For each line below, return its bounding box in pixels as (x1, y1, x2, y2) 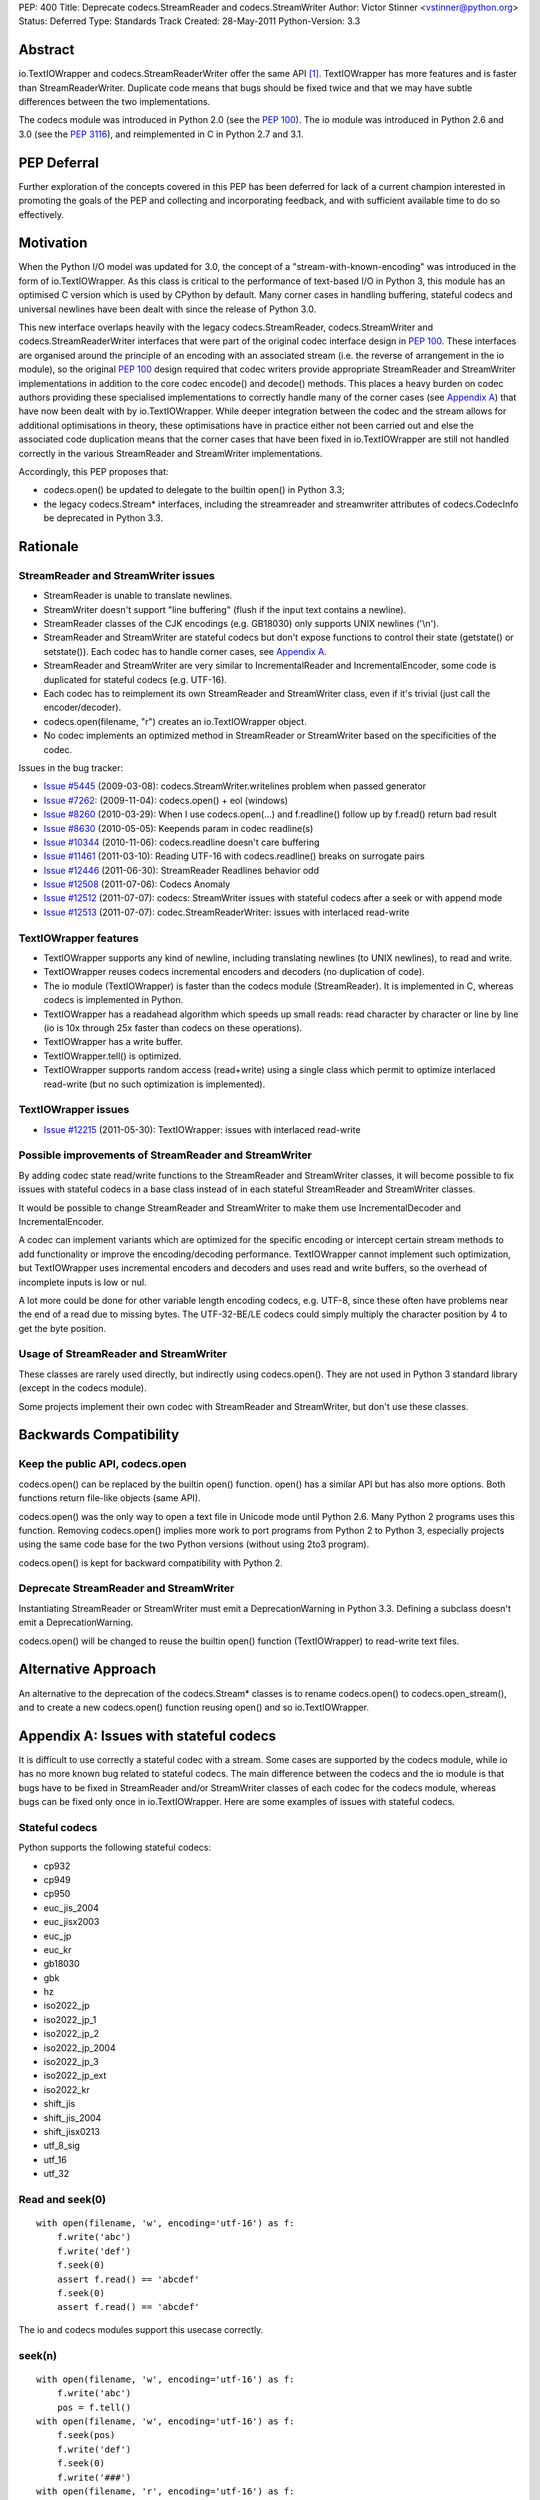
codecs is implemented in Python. (43, 994, 184, 1006)
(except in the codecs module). (18, 1382, 147, 1394)
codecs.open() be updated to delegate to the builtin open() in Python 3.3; (43, 484, 345, 496)
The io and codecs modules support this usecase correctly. (18, 2323, 264, 2335)
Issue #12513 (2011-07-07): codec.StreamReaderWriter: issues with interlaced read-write (43, 906, 410, 918)
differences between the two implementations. (18, 96, 211, 108)
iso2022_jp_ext (43, 2070, 107, 2082)
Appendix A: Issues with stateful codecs (18, 1727, 277, 1744)
